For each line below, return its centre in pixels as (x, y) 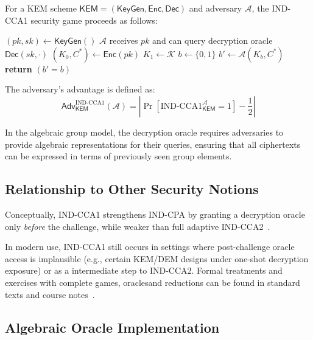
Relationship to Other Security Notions (132, 189)
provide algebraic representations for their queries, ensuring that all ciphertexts (153, 144)
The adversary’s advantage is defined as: (80, 89)
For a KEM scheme (41, 8)
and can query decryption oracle (213, 40)
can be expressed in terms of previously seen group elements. (118, 156)
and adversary (215, 8)
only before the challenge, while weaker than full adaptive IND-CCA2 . (138, 226)
